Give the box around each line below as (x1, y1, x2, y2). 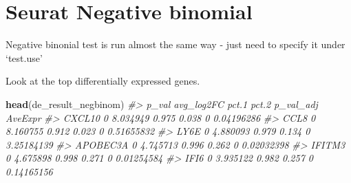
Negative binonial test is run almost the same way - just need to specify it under (6, 37, 345, 52)
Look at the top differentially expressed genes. (6, 74, 200, 88)
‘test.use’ (6, 50, 43, 65)
